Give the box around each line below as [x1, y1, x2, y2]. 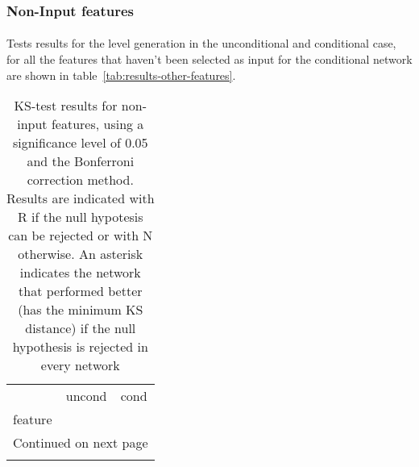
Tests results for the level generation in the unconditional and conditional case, [6, 35, 396, 52]
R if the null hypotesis [18, 207, 143, 227]
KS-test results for [14, 96, 118, 115]
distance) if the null [25, 319, 136, 338]
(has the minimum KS [18, 300, 143, 319]
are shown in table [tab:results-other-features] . [6, 66, 236, 83]
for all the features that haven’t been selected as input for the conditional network [6, 51, 413, 68]
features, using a [51, 115, 144, 134]
